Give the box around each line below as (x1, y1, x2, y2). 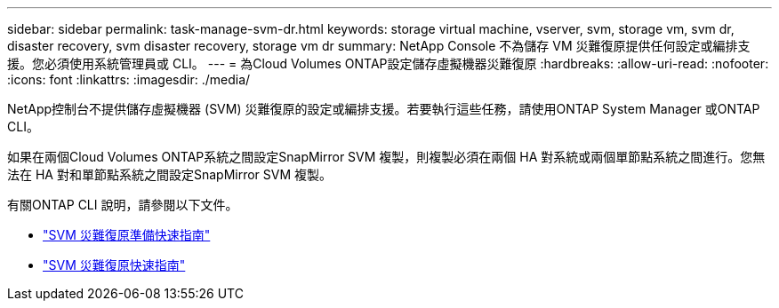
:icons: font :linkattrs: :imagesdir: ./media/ (7, 72, 251, 87)
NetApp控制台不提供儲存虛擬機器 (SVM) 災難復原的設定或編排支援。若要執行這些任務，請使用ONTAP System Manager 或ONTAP (7, 101, 760, 116)
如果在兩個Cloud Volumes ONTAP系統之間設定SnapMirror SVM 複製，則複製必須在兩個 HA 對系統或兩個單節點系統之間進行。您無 (7, 149, 766, 164)
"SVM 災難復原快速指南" (43, 257, 186, 272)
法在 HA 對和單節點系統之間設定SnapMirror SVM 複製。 (7, 167, 333, 182)
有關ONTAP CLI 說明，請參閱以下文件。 (7, 197, 238, 212)
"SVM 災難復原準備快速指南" (43, 227, 211, 242)
